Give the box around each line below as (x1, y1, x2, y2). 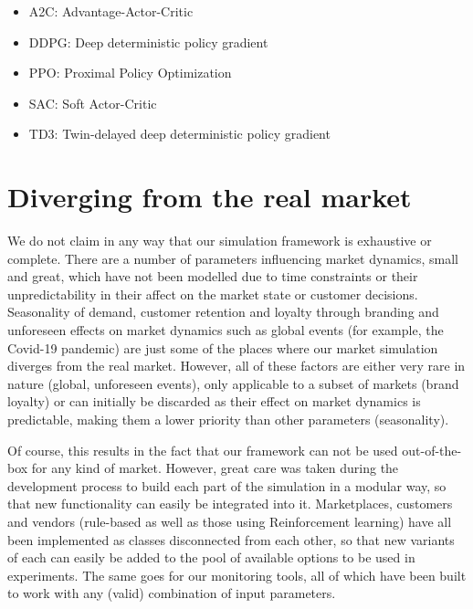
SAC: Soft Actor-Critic (28, 93, 157, 112)
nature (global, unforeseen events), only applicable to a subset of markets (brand (7, 373, 459, 393)
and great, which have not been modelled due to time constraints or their (7, 267, 418, 286)
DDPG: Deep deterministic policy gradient (28, 32, 268, 51)
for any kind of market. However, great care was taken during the (31, 458, 399, 478)
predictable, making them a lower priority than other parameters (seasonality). (7, 410, 449, 429)
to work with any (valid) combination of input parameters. (7, 583, 336, 603)
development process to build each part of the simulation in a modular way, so (7, 476, 447, 495)
